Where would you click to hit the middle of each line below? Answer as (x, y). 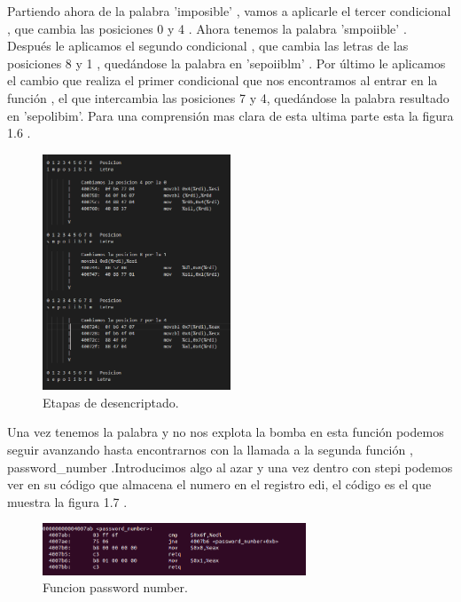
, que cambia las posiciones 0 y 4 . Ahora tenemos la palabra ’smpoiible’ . (207, 28)
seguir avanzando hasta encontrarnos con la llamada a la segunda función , (210, 449)
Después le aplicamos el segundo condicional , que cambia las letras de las (208, 46)
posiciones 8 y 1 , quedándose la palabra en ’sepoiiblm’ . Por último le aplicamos (227, 63)
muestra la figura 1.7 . (67, 501)
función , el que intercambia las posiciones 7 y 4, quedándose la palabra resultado (228, 97)
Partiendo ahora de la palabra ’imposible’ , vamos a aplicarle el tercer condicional (229, 11)
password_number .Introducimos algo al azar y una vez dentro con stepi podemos (230, 467)
